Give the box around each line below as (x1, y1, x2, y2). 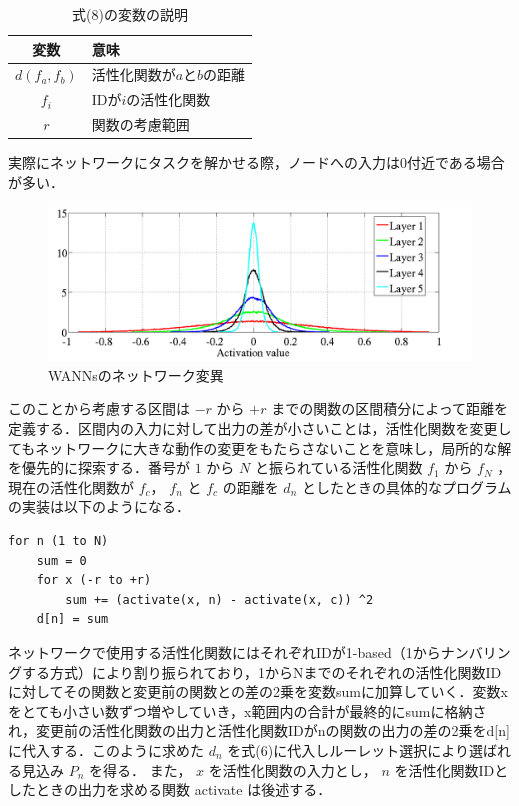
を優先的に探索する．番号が (8, 457, 190, 478)
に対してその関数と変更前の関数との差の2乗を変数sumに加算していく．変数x (8, 681, 508, 702)
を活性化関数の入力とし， (208, 759, 377, 780)
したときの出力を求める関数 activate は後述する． (8, 779, 332, 800)
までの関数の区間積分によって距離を (271, 398, 509, 419)
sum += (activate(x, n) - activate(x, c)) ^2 (65, 592, 374, 607)
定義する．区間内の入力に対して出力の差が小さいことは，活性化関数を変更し (8, 418, 512, 439)
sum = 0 (36, 553, 87, 568)
